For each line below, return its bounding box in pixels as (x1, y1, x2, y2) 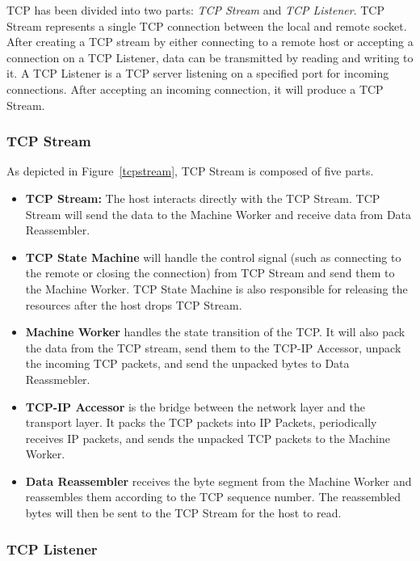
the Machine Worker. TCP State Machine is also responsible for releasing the (25, 280, 408, 297)
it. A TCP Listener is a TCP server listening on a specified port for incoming (6, 65, 389, 82)
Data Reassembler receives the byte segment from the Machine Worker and (25, 472, 412, 489)
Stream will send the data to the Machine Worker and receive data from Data (25, 205, 412, 222)
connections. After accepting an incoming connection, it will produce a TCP (6, 80, 384, 97)
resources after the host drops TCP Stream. (25, 296, 242, 313)
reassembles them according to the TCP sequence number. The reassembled (25, 488, 401, 505)
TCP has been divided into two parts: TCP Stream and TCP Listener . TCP (6, 2, 384, 18)
